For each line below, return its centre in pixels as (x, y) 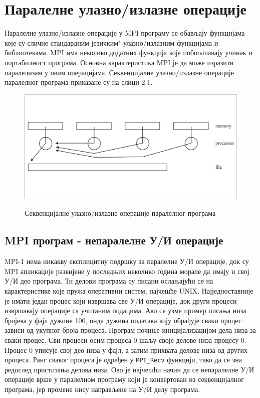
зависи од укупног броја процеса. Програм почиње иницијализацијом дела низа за (130, 330)
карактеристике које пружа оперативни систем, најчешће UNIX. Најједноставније (129, 290)
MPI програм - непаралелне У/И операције (114, 240)
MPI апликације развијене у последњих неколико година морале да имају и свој (127, 271)
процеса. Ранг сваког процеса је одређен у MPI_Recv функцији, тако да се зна (123, 360)
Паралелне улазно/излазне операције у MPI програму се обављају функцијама (125, 33)
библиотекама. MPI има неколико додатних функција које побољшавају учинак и (128, 52)
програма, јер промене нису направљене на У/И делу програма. (102, 389)
